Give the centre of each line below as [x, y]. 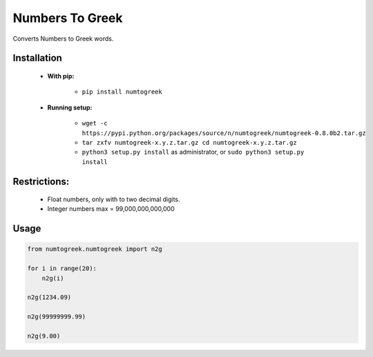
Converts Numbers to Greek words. [63, 39]
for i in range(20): [62, 268]
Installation [37, 58]
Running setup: [70, 108]
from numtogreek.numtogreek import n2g [95, 249]
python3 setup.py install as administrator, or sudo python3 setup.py [193, 152]
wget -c [95, 123]
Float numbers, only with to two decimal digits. [114, 199]
